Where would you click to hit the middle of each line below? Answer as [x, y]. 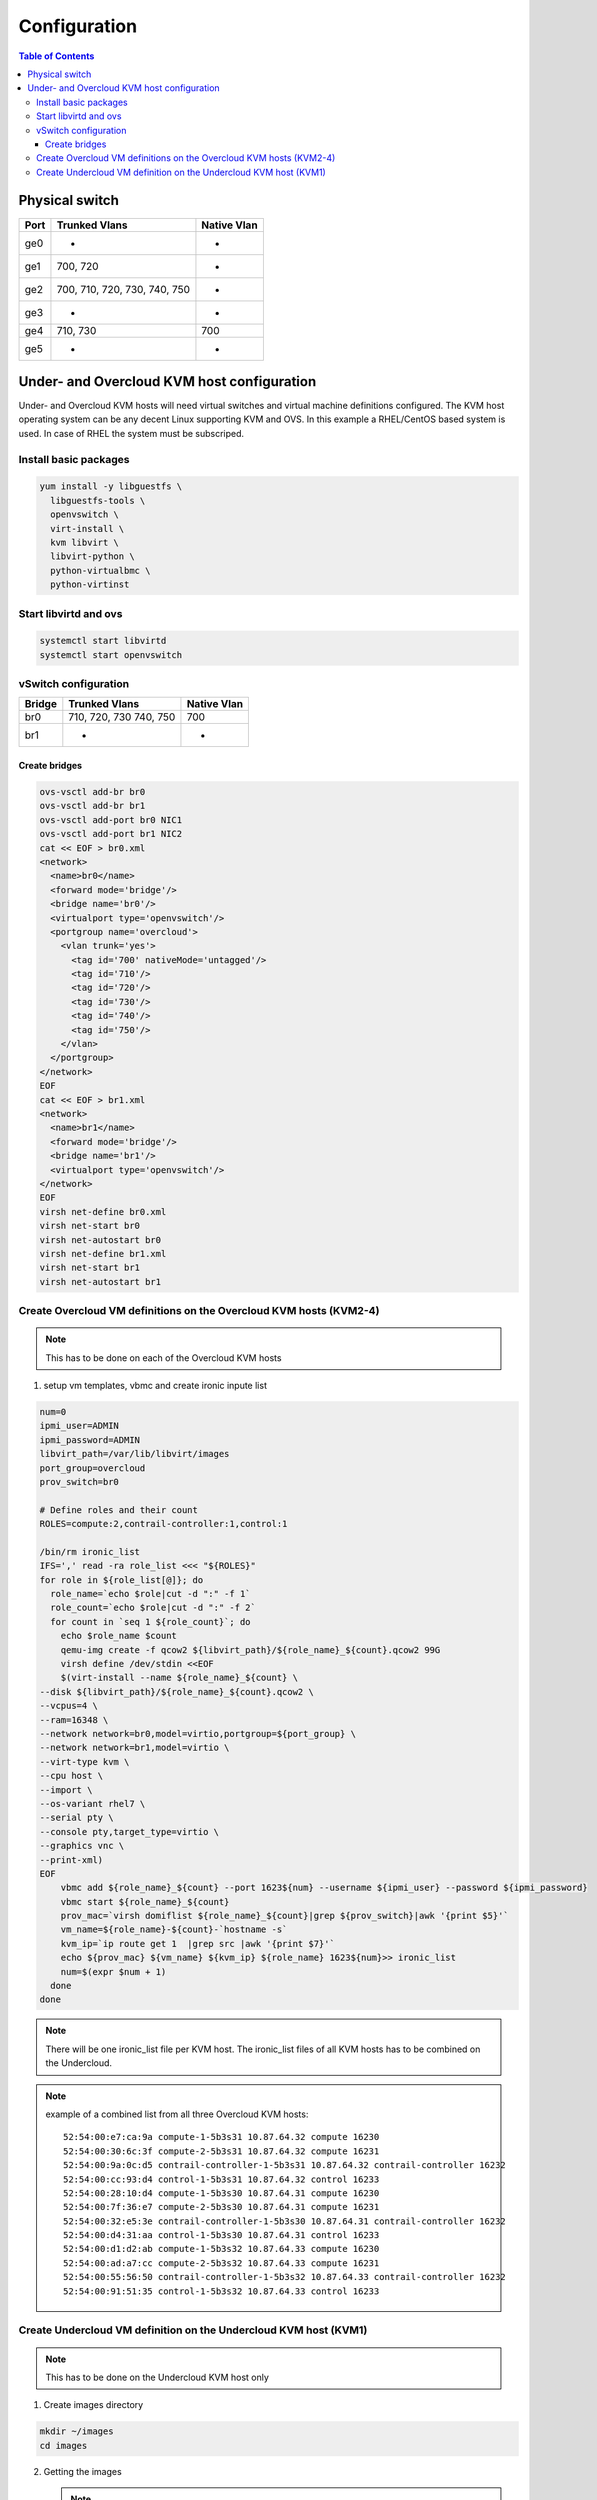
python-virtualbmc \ [100, 570]
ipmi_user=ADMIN [79, 1426]
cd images [63, 2445]
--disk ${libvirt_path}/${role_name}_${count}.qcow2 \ [176, 1691]
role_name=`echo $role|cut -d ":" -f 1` [150, 1594]
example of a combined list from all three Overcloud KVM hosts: [177, 2114]
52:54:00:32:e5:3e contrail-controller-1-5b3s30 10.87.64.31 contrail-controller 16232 [285, 2221]
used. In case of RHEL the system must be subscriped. [131, 433]
